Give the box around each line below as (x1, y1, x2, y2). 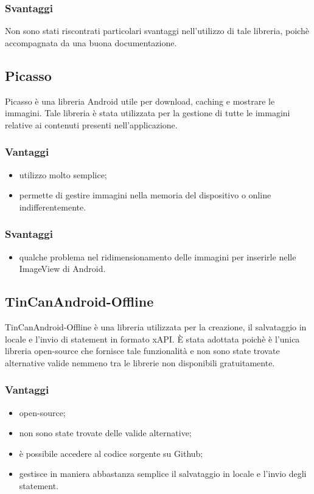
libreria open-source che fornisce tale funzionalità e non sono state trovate (5, 344, 280, 357)
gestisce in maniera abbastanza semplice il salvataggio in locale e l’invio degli (19, 467, 307, 480)
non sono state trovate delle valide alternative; (19, 426, 192, 439)
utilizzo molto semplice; (19, 168, 107, 181)
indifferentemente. (19, 200, 86, 213)
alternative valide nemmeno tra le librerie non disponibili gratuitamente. (5, 356, 275, 369)
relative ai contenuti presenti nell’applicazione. (5, 118, 178, 131)
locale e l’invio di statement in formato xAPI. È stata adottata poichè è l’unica (5, 332, 300, 345)
